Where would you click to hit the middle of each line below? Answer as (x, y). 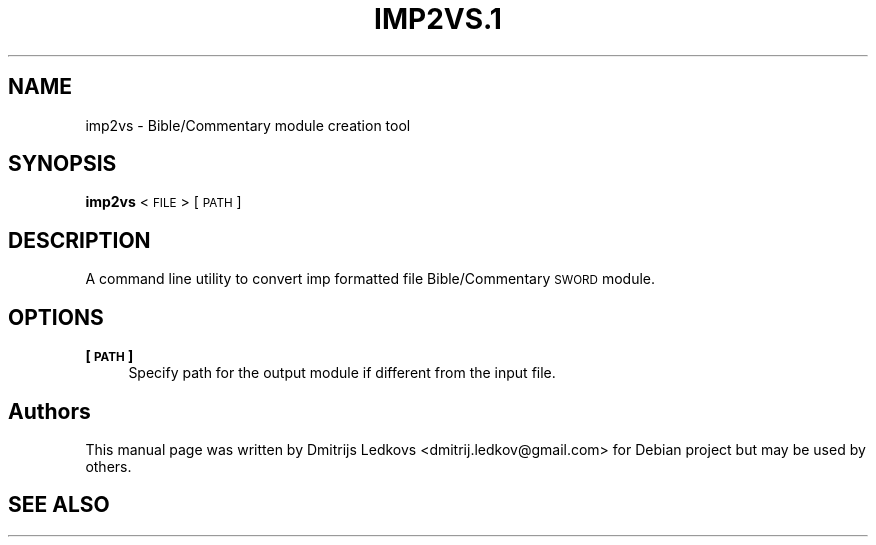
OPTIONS (56, 317)
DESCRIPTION (79, 240)
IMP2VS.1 (438, 19)
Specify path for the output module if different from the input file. (342, 373)
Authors (49, 411)
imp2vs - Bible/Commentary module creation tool (248, 125)
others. (108, 466)
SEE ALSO (59, 505)
